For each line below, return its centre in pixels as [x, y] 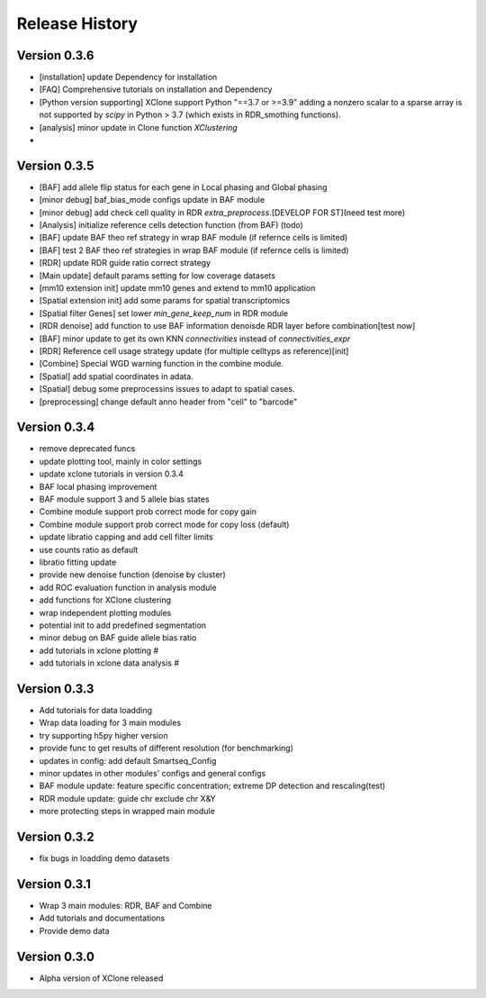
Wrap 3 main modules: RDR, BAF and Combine [126, 905]
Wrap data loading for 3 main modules [110, 723]
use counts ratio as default [89, 549]
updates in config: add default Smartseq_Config [128, 760]
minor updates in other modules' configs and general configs [153, 773]
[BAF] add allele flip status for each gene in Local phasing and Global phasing [183, 187]
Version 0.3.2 [55, 836]
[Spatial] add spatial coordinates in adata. [116, 376]
